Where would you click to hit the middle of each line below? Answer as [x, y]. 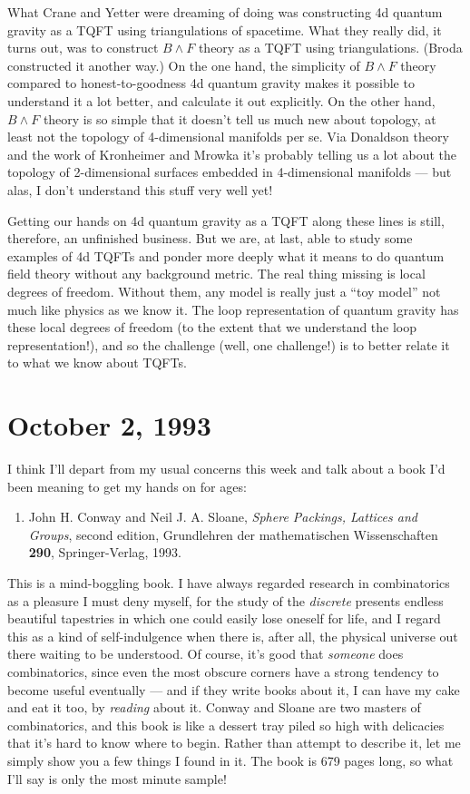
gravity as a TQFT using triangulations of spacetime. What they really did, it [225, 29]
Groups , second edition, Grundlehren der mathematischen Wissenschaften [233, 534]
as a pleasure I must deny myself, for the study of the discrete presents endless [225, 600]
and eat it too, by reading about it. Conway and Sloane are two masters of [214, 707]
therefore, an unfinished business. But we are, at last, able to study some [210, 238]
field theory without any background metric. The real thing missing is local [216, 274]
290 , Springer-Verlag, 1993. [105, 552]
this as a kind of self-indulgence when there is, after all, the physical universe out [233, 636]
